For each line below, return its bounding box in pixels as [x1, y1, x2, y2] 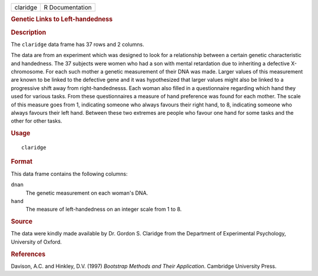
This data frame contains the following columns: [11, 170, 128, 177]
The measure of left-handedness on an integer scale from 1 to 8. [25, 206, 182, 213]
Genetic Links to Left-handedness [11, 15, 113, 24]
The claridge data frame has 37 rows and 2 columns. [11, 41, 144, 48]
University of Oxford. [11, 238, 62, 245]
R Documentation [44, 4, 92, 11]
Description [11, 28, 47, 36]
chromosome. [11, 68, 45, 75]
